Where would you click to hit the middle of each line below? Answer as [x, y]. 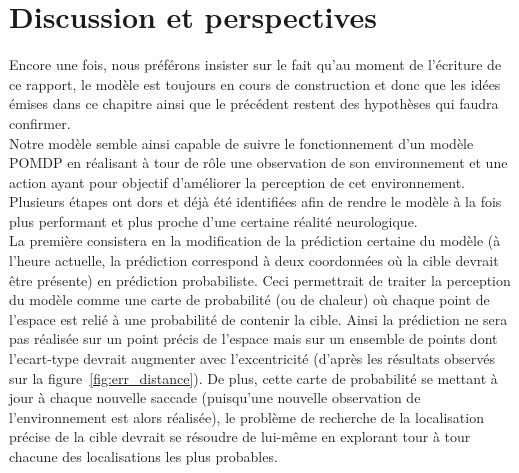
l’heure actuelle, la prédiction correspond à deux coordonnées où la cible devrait [254, 260]
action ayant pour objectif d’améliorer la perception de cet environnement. [237, 181]
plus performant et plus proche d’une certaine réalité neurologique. [213, 220]
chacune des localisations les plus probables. [143, 456]
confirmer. [40, 122]
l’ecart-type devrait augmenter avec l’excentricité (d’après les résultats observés [252, 358]
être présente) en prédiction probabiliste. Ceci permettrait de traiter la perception [260, 279]
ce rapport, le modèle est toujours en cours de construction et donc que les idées [255, 83]
